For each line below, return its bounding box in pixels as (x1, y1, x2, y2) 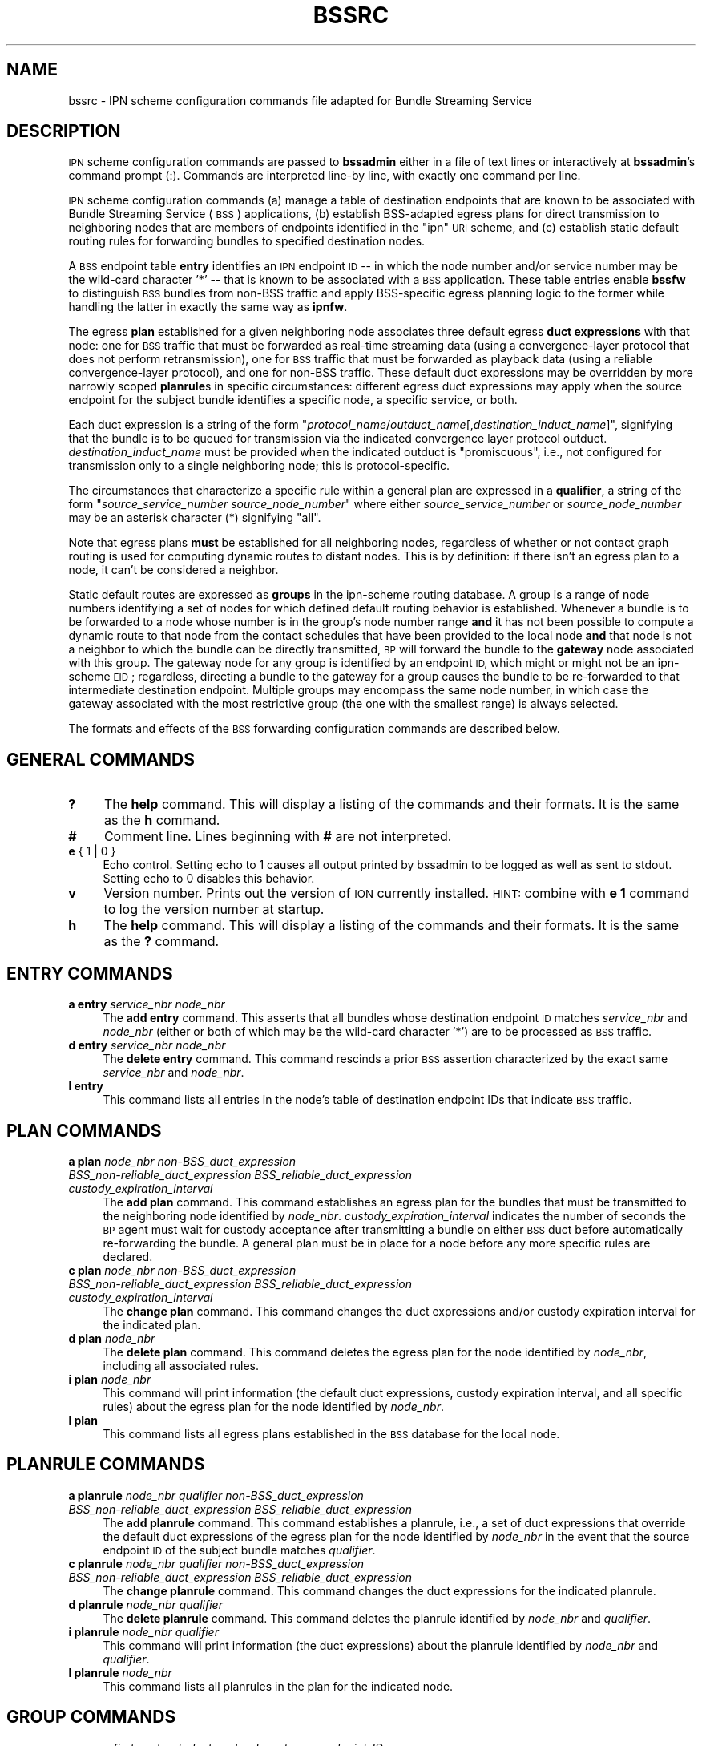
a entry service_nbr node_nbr (68, 997, 225, 1012)
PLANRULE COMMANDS (6, 1454, 205, 1475)
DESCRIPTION (6, 121, 121, 142)
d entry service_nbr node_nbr (68, 1038, 226, 1053)
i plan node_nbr (68, 1372, 151, 1386)
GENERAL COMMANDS (6, 749, 196, 770)
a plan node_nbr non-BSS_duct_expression (68, 1154, 297, 1168)
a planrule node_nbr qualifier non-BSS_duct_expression (68, 1488, 364, 1502)
